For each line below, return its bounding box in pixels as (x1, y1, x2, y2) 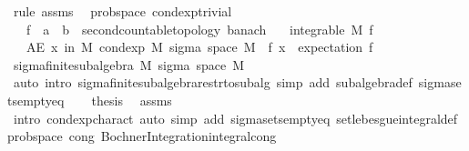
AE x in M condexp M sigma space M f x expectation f (25, 37, 373, 56)
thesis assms (91, 90, 172, 109)
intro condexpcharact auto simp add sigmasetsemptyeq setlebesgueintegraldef (13, 108, 458, 127)
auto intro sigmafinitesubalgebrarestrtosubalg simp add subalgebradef (13, 73, 413, 92)
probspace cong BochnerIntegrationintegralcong (7, 126, 277, 146)
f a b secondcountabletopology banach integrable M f (25, 19, 373, 38)
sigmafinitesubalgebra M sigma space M (13, 55, 245, 74)
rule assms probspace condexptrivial (13, 2, 232, 20)
